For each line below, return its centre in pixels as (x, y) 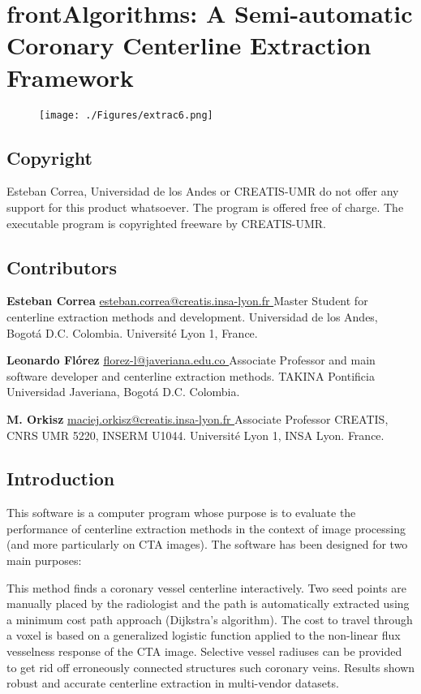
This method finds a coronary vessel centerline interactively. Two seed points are (206, 587)
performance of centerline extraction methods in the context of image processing (206, 528)
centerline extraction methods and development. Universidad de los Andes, (192, 316)
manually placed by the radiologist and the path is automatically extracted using (208, 603)
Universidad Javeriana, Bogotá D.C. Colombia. (123, 392)
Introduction (61, 478)
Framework (70, 77)
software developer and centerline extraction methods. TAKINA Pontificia (191, 375)
